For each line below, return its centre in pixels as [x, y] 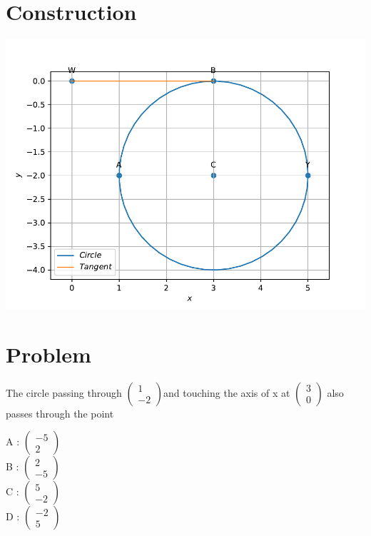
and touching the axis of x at [227, 392]
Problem [49, 354]
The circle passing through [64, 392]
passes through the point [60, 413]
